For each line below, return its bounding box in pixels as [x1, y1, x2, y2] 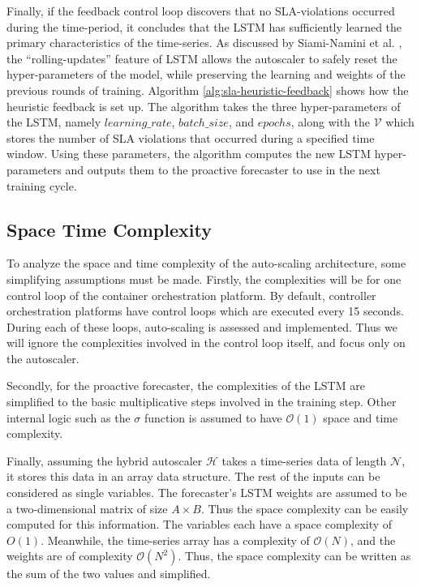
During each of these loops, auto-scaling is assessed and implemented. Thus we [6, 318, 397, 335]
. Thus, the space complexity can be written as [178, 547, 411, 564]
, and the [350, 531, 396, 548]
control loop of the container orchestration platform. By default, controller [6, 286, 376, 303]
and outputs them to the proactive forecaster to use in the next [65, 161, 380, 178]
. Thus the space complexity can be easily [200, 499, 409, 516]
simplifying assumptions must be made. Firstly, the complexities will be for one [6, 270, 402, 287]
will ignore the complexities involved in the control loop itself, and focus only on [6, 334, 406, 351]
